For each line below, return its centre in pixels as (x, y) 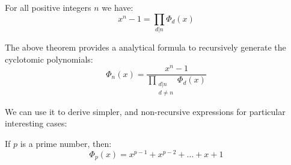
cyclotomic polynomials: (49, 59)
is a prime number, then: (66, 144)
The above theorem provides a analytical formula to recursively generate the (145, 47)
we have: (118, 7)
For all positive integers (48, 7)
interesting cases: (36, 123)
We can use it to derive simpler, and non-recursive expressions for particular (145, 111)
